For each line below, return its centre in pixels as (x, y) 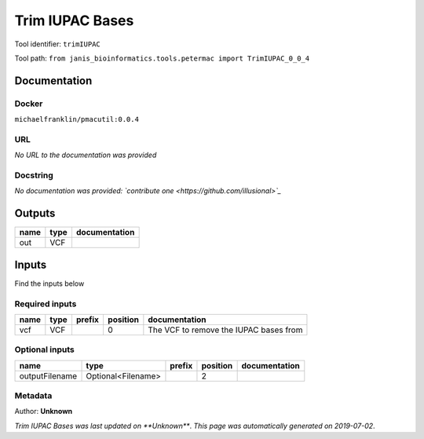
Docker (29, 104)
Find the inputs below (49, 284)
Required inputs (46, 304)
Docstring (34, 175)
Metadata (33, 396)
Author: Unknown (44, 412)
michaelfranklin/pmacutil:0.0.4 (77, 119)
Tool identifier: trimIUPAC (58, 44)
